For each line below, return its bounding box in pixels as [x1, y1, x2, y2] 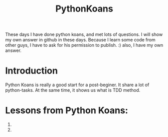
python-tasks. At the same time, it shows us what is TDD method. [5, 87, 140, 93]
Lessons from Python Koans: [5, 105, 128, 116]
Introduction [5, 65, 58, 77]
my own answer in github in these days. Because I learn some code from [5, 37, 155, 43]
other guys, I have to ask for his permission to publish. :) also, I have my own [5, 42, 163, 48]
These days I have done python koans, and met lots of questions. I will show [5, 31, 163, 38]
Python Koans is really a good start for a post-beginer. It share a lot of [5, 82, 149, 88]
